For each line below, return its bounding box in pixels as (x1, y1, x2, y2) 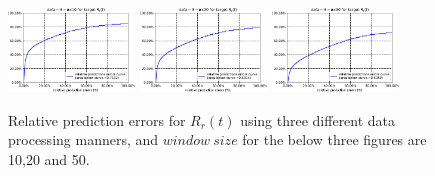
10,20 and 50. (8, 148, 90, 169)
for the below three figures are (242, 129, 427, 150)
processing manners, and (8, 129, 159, 150)
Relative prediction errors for (8, 109, 186, 130)
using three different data (240, 109, 396, 130)
